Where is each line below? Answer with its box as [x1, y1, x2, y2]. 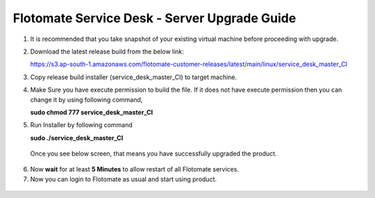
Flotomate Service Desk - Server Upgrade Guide [12, 10, 297, 26]
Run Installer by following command [30, 121, 133, 129]
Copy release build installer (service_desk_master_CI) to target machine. [30, 73, 237, 81]
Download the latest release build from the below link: [30, 47, 184, 56]
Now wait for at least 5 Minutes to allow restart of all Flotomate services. [30, 165, 240, 174]
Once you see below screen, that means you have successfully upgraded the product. [30, 149, 277, 158]
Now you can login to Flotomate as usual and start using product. [30, 174, 217, 183]
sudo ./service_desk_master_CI [30, 133, 124, 142]
